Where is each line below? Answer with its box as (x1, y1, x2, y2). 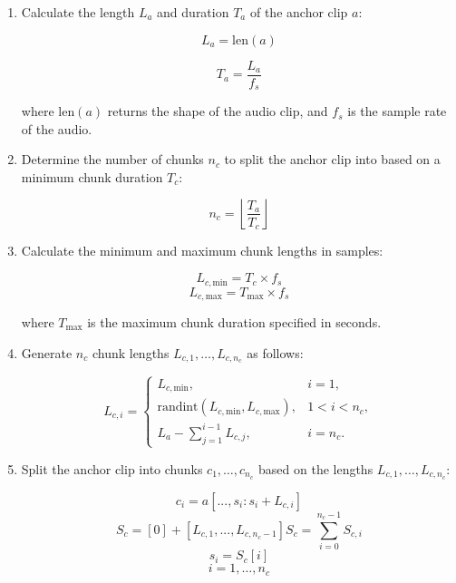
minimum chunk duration (21, 167, 163, 186)
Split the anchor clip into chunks (21, 459, 203, 478)
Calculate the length (21, 3, 135, 21)
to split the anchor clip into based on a (224, 150, 441, 169)
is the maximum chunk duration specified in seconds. (87, 312, 382, 331)
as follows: (247, 343, 304, 362)
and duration (157, 3, 229, 21)
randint (157, 401, 199, 414)
